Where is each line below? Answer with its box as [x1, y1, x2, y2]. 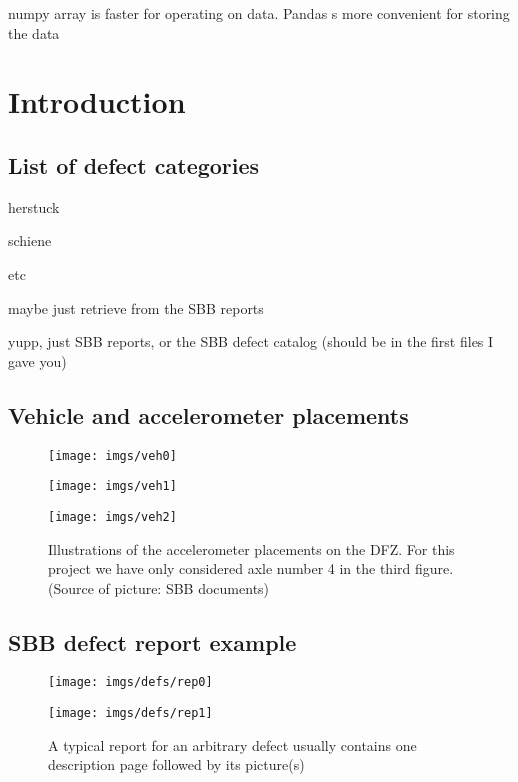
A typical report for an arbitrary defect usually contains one [48, 734, 417, 755]
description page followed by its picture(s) [48, 754, 305, 775]
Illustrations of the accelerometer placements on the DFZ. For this [48, 538, 455, 559]
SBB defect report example [8, 626, 297, 657]
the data [8, 22, 60, 43]
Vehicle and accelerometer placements [8, 399, 409, 430]
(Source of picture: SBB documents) [48, 577, 270, 598]
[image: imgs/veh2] [48, 509, 177, 524]
